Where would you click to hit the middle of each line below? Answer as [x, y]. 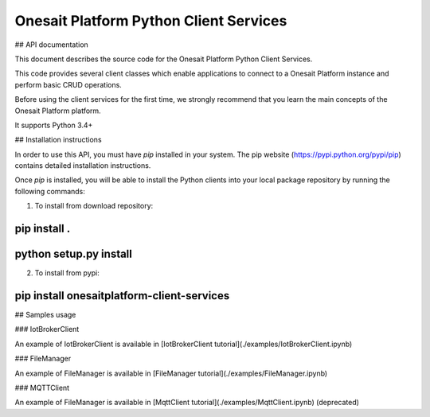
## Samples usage [45, 315]
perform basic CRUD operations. [68, 84]
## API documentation [52, 45]
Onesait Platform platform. [58, 111]
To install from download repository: [94, 206]
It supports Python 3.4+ [54, 125]
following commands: [50, 191]
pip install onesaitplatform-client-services [122, 296]
